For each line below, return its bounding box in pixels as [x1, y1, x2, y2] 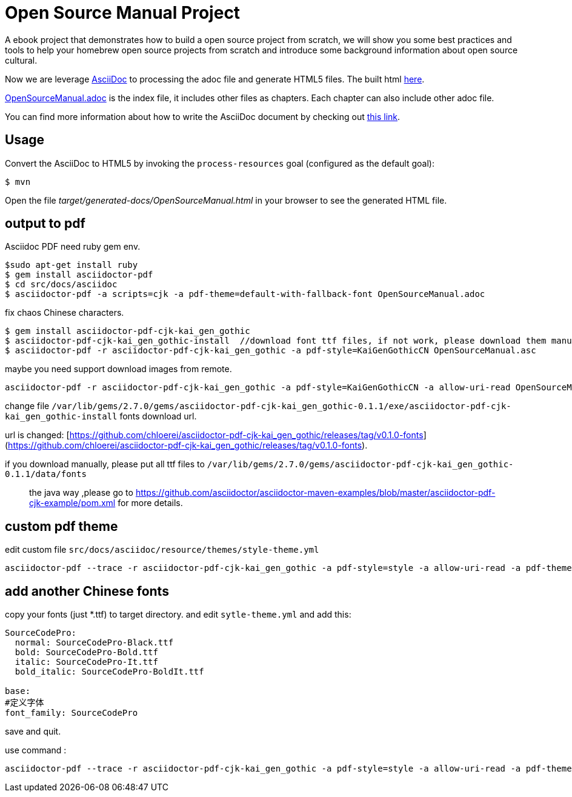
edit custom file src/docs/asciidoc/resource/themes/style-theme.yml [5, 544, 319, 555]
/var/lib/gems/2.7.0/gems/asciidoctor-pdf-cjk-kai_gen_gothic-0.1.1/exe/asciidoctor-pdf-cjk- [52, 401, 511, 412]
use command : [5, 745, 67, 756]
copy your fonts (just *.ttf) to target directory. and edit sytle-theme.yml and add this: [5, 609, 351, 620]
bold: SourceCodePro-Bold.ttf [15, 647, 158, 658]
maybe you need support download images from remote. [5, 364, 232, 375]
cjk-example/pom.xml [29, 498, 116, 509]
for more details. [118, 498, 183, 509]
